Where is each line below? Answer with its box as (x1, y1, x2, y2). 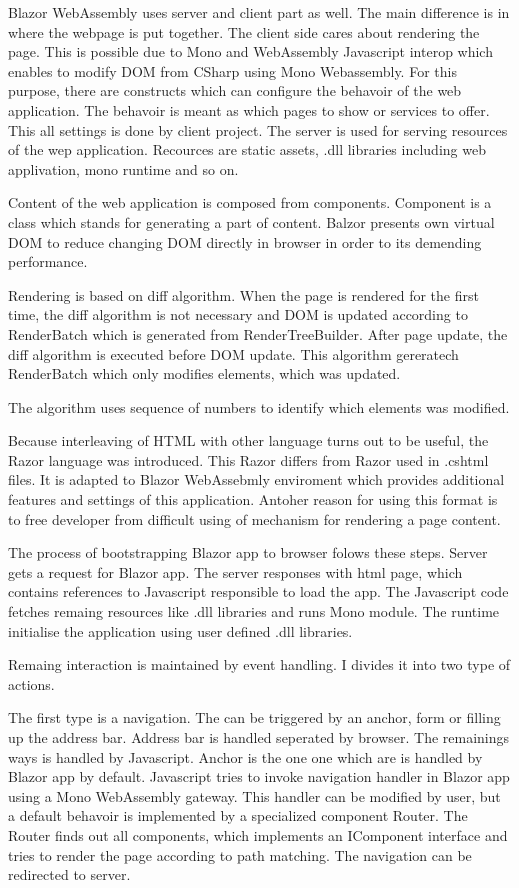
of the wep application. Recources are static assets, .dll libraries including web (8, 139, 486, 160)
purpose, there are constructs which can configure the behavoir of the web (8, 80, 462, 101)
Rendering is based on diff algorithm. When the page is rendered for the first (8, 284, 479, 305)
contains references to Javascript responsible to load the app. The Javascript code (8, 581, 509, 602)
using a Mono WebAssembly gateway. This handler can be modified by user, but (8, 785, 501, 806)
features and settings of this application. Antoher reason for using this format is (8, 489, 498, 510)
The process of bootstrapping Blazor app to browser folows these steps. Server (8, 542, 488, 563)
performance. (8, 251, 88, 272)
